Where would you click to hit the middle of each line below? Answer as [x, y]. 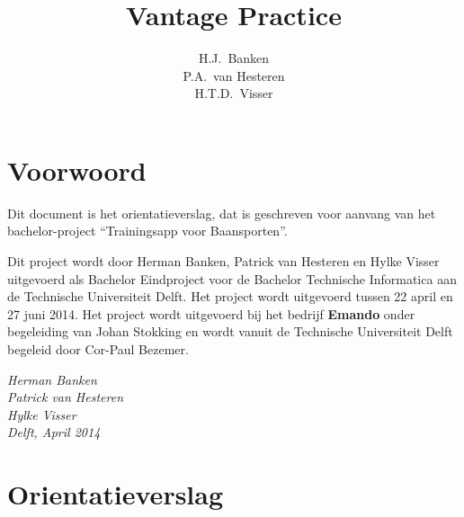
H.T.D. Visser [234, 93]
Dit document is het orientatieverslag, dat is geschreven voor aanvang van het [222, 213]
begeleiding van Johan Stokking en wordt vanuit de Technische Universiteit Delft [230, 331]
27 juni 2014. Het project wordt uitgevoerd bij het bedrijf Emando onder [211, 313]
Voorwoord [77, 169]
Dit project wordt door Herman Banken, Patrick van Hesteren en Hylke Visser [223, 261]
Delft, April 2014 [54, 432]
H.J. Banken [234, 58]
